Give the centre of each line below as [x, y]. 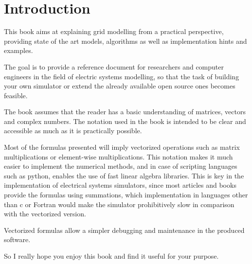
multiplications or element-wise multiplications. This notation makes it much [118, 156]
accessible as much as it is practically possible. [73, 131]
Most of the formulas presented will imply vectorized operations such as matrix [122, 147]
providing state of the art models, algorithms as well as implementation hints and [126, 41]
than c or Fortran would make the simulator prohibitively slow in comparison [119, 204]
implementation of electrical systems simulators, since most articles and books [120, 185]
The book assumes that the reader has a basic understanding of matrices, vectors [125, 112]
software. [17, 239]
